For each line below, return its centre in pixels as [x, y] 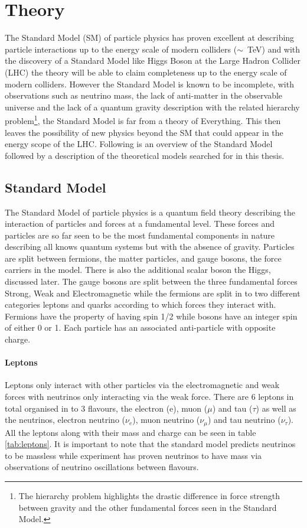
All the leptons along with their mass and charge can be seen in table [130, 432]
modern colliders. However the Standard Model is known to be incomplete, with [149, 84]
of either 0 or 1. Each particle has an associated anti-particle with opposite [140, 327]
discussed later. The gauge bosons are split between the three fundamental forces [151, 281]
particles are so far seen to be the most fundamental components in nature [140, 235]
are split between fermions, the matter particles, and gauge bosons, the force [143, 258]
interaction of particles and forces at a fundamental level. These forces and [140, 224]
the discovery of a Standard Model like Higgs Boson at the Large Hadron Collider [153, 61]
